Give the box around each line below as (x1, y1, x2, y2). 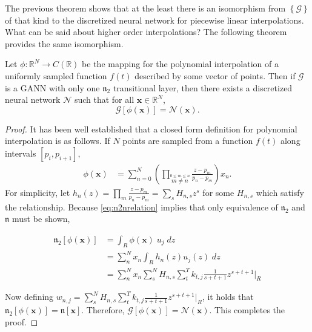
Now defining (5, 290, 54, 303)
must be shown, (12, 212, 70, 225)
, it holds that (202, 290, 254, 303)
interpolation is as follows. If (5, 134, 110, 147)
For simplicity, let (5, 186, 70, 198)
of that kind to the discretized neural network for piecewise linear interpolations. (5, 13, 304, 26)
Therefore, (86, 304, 125, 316)
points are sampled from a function (122, 134, 253, 147)
